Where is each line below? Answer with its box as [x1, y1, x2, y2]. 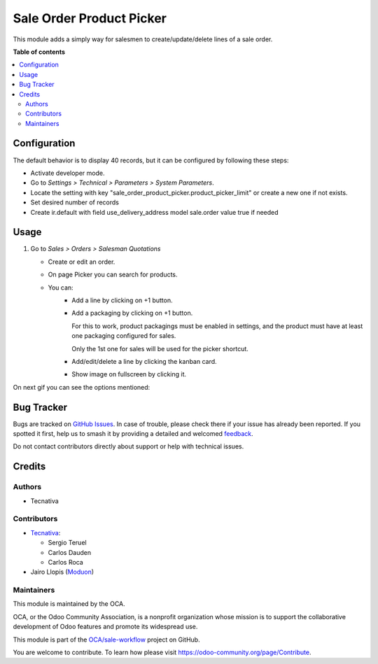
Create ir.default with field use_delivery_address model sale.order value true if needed [30, 208, 279, 216]
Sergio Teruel [48, 539, 87, 547]
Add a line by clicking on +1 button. [71, 296, 173, 304]
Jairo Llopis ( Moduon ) [30, 567, 94, 577]
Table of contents [13, 48, 66, 56]
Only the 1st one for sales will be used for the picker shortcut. [71, 344, 248, 353]
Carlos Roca [48, 558, 83, 566]
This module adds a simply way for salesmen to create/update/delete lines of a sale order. [13, 35, 273, 43]
